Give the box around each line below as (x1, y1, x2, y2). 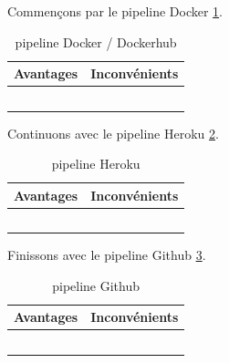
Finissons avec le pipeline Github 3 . (7, 245, 206, 264)
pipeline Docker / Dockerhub (15, 32, 177, 51)
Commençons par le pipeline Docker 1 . (7, 2, 224, 20)
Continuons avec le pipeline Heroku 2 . (7, 123, 219, 142)
